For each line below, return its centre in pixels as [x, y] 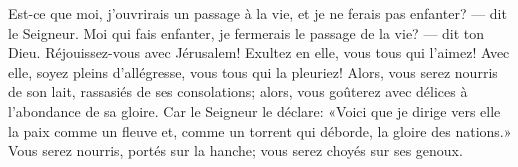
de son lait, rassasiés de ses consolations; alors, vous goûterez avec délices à [238, 91]
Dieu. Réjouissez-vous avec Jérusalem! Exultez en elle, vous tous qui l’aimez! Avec [259, 52]
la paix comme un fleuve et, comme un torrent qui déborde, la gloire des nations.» [260, 130]
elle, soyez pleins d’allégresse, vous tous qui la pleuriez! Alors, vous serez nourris [253, 71]
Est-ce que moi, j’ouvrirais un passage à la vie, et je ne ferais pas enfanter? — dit [257, 13]
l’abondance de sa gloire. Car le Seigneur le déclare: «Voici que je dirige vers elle [254, 110]
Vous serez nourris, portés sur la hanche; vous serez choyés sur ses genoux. [235, 150]
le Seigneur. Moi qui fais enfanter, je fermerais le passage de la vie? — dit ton [246, 32]
